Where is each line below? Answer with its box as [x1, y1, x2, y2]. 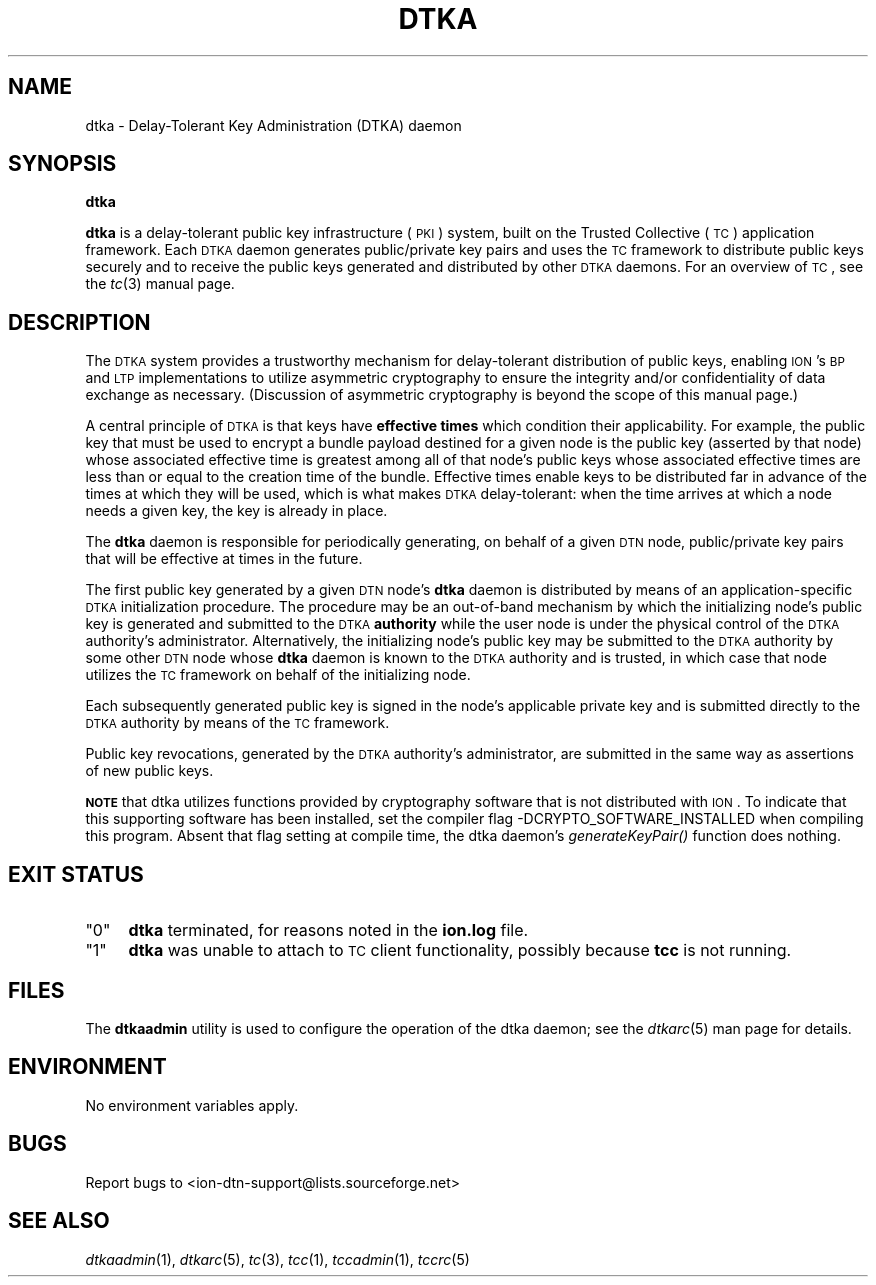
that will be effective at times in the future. [85, 550, 363, 568]
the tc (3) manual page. [85, 275, 235, 293]
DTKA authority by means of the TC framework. [85, 714, 390, 732]
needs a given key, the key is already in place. [85, 502, 388, 520]
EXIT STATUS [8, 861, 144, 887]
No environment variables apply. [85, 1096, 299, 1114]
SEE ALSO [8, 1208, 110, 1234]
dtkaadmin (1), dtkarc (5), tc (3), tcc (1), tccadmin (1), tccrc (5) [85, 1250, 470, 1268]
